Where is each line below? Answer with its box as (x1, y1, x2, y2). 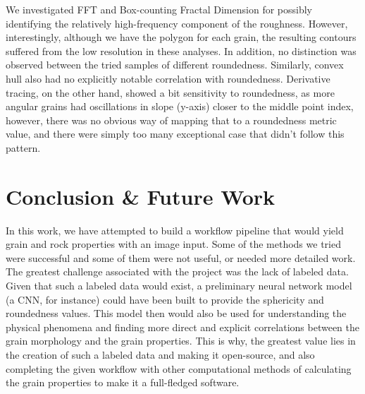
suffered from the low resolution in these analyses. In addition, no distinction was (6, 43, 357, 58)
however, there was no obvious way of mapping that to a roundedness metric (6, 112, 337, 127)
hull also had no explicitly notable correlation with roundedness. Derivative (6, 71, 330, 85)
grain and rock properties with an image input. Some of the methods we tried (6, 237, 341, 251)
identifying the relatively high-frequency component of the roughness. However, (6, 16, 348, 30)
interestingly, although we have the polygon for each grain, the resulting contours (6, 30, 357, 44)
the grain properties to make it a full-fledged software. (6, 375, 240, 390)
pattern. (6, 140, 41, 155)
